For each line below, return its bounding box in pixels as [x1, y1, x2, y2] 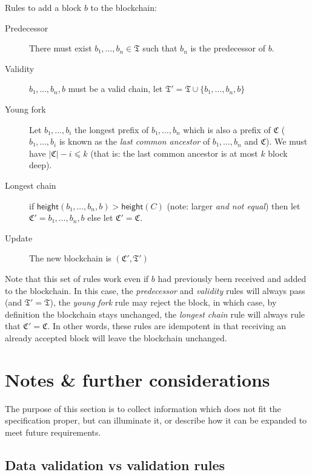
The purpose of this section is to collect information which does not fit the [5, 402, 281, 414]
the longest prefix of [75, 123, 149, 136]
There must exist [29, 42, 92, 54]
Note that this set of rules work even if [5, 272, 149, 284]
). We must [266, 135, 308, 148]
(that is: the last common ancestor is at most [90, 146, 258, 159]
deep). [29, 159, 52, 171]
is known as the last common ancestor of [59, 135, 210, 148]
